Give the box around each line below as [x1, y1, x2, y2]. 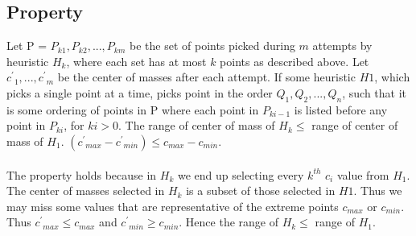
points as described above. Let [220, 52, 369, 69]
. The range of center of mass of [117, 117, 275, 134]
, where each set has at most [66, 52, 207, 69]
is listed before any [294, 101, 388, 118]
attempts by [312, 37, 373, 54]
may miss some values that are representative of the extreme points [6, 197, 339, 214]
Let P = [6, 37, 47, 54]
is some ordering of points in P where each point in [6, 101, 259, 118]
